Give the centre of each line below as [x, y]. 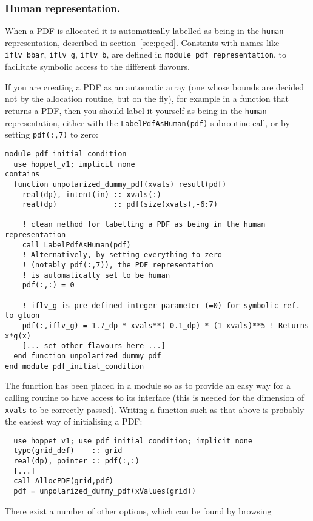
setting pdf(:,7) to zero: [52, 134]
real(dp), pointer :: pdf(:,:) [76, 461]
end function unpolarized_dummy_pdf [87, 356]
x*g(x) [18, 336]
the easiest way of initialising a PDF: [74, 421]
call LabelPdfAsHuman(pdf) [76, 245]
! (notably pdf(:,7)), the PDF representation [118, 265]
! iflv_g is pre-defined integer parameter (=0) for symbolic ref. [161, 305]
